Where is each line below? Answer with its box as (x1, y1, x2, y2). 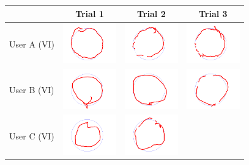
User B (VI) (9, 83, 54, 96)
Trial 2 (137, 7, 166, 19)
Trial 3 (198, 7, 228, 19)
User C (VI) (9, 129, 54, 142)
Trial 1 (75, 7, 104, 19)
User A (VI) (9, 38, 54, 51)
